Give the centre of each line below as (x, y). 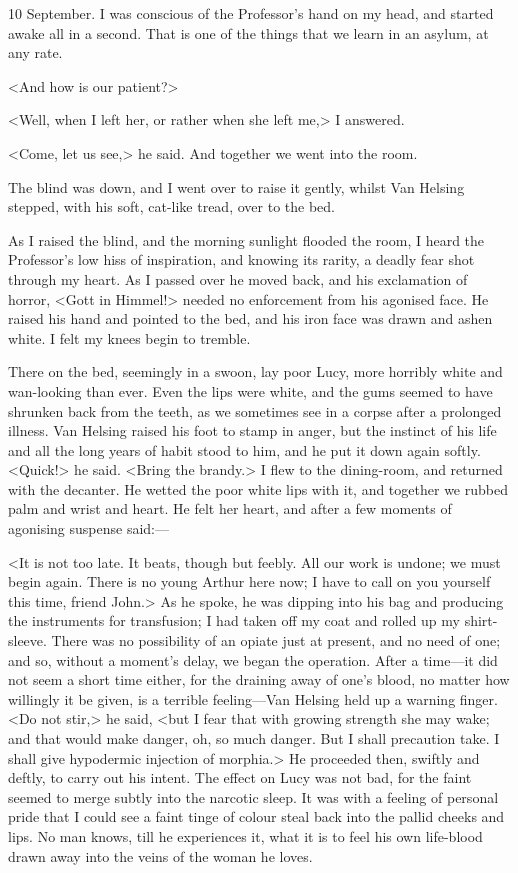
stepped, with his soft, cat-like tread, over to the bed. (171, 206)
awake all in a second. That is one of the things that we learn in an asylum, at (248, 32)
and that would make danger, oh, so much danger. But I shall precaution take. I (254, 738)
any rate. (35, 52)
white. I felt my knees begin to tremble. (129, 337)
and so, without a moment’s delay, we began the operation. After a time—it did (253, 659)
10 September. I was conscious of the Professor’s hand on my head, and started (251, 13)
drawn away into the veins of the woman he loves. (160, 855)
